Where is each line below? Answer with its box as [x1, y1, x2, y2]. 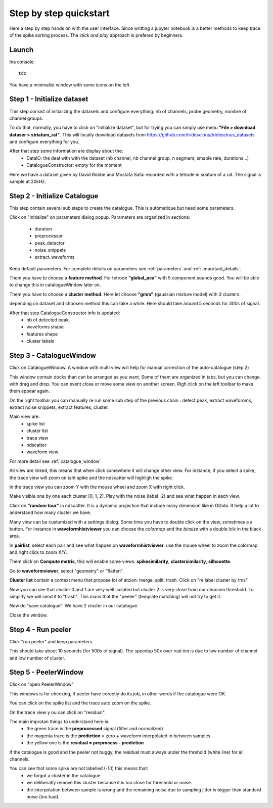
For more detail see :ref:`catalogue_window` [9, 458, 101, 464]
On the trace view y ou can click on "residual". [9, 709, 106, 715]
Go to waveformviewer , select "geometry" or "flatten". [9, 567, 124, 574]
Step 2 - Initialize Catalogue [9, 192, 99, 200]
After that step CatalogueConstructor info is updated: [9, 310, 120, 316]
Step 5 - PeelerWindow [9, 668, 84, 677]
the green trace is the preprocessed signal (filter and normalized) [26, 726, 164, 732]
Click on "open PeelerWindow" [9, 681, 74, 687]
